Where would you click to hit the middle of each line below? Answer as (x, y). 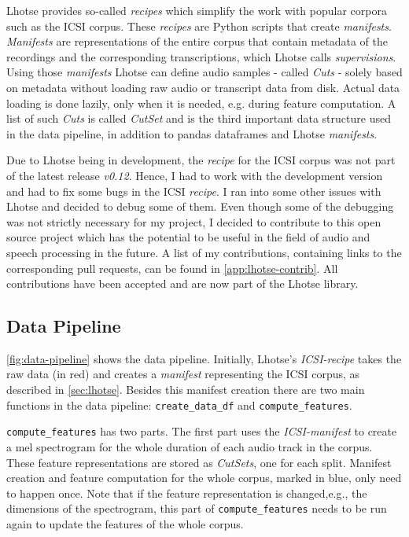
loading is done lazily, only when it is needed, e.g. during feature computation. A (201, 103)
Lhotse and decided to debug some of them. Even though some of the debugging (200, 206)
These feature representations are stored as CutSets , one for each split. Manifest (199, 462)
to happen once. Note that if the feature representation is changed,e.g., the (187, 493)
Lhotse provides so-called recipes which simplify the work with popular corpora (197, 10)
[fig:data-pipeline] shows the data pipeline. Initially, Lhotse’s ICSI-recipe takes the (204, 358)
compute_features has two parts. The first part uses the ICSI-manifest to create (202, 431)
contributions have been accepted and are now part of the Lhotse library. (182, 283)
